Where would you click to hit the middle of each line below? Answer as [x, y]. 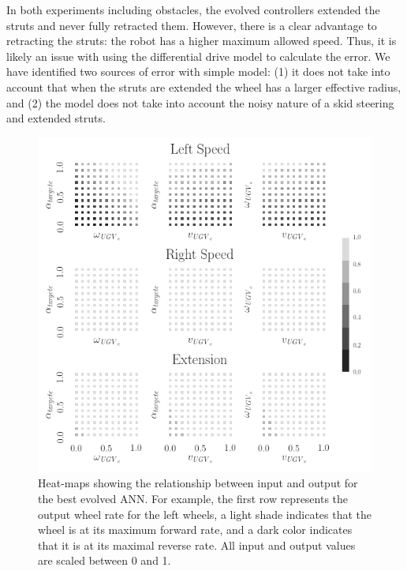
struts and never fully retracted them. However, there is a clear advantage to [192, 25]
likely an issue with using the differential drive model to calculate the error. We [198, 56]
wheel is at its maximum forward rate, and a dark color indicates [195, 530]
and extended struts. [56, 118]
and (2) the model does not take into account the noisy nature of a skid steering [200, 102]
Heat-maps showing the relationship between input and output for [198, 483]
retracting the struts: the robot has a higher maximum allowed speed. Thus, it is [202, 41]
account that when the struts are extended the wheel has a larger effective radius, [204, 86]
